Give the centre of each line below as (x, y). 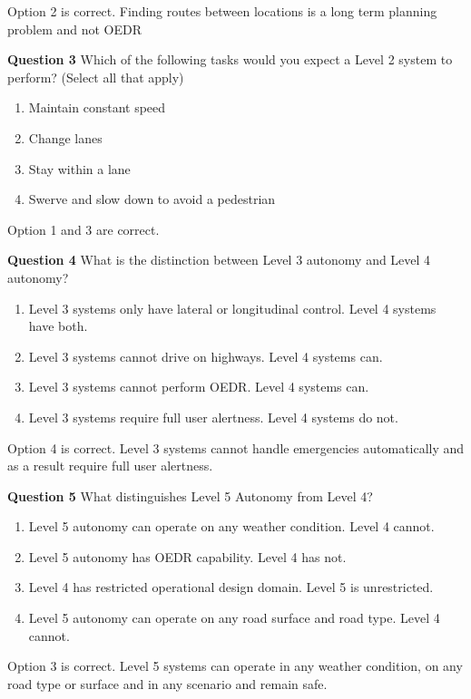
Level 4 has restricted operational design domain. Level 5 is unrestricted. (231, 587)
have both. (58, 326)
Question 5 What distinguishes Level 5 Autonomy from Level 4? (190, 495)
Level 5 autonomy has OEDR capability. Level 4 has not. (187, 556)
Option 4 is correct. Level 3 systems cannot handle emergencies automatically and (236, 447)
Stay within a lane (79, 168)
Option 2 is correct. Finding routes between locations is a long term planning (222, 11)
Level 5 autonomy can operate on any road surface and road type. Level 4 (234, 618)
